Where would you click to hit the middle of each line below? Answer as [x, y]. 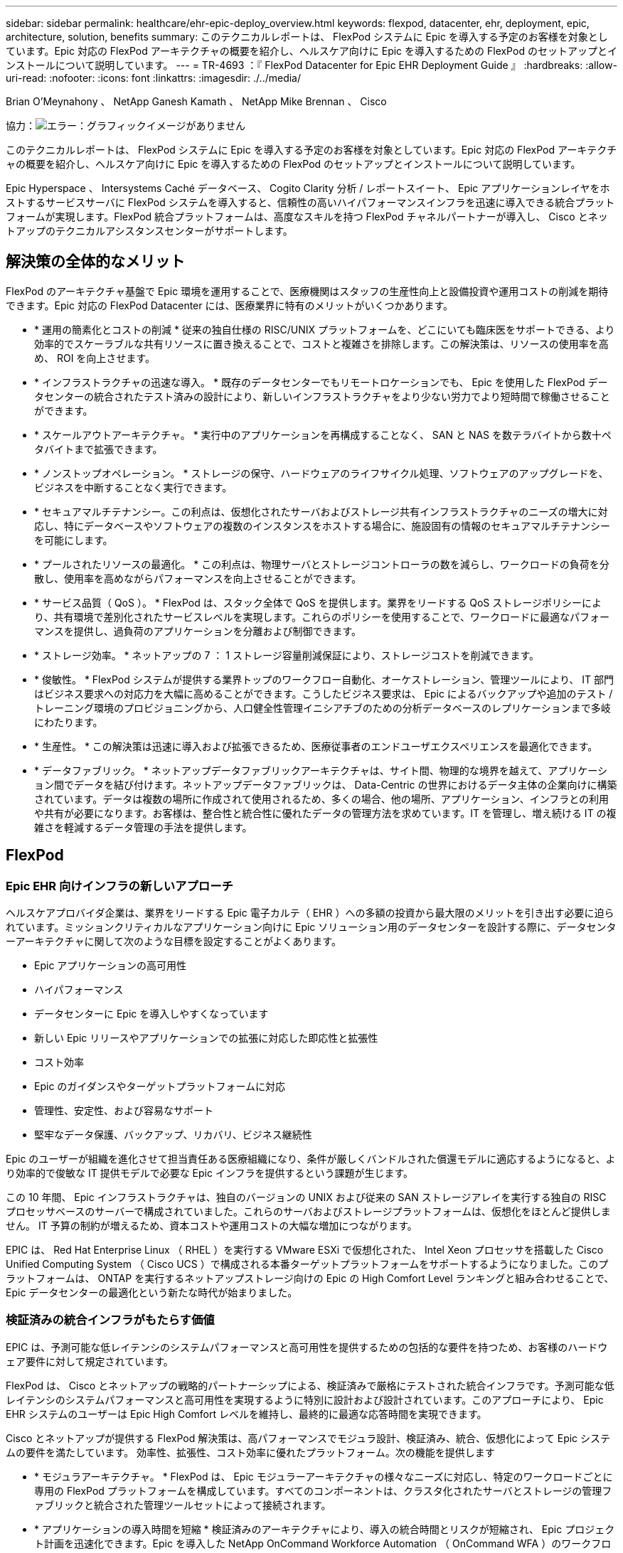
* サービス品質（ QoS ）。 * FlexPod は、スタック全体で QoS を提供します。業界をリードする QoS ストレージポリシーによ [318, 602]
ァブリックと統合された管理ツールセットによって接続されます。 [183, 1505]
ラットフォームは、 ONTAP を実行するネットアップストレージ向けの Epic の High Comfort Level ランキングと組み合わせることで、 [310, 1279]
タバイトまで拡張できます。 [98, 449]
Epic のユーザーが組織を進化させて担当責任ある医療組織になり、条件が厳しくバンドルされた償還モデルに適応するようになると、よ [311, 1159]
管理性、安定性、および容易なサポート [124, 1111]
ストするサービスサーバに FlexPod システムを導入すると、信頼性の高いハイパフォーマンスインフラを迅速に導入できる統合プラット [310, 202]
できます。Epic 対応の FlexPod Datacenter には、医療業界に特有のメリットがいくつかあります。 [230, 305]
